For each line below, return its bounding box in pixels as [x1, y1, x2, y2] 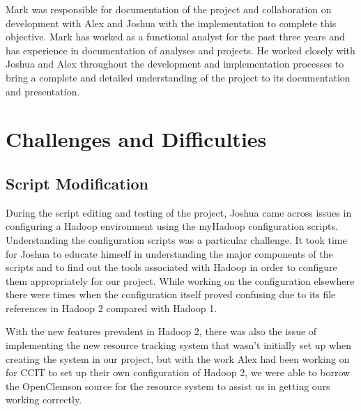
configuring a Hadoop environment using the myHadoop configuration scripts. [6, 219, 338, 233]
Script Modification [6, 172, 148, 194]
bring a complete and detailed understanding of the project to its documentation [6, 70, 351, 84]
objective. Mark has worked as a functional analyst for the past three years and [6, 29, 345, 44]
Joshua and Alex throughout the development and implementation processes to [6, 56, 344, 71]
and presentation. [6, 84, 80, 98]
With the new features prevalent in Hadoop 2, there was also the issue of [6, 324, 317, 339]
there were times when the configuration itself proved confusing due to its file [6, 287, 336, 302]
